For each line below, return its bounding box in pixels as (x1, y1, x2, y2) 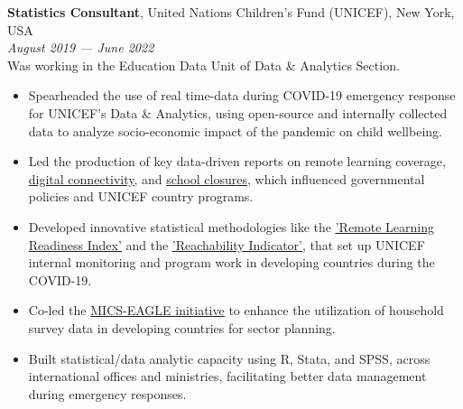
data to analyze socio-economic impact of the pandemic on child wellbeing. (28, 121, 442, 140)
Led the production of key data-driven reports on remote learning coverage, (28, 152, 446, 171)
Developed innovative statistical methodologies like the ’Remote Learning (28, 217, 435, 236)
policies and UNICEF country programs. (28, 187, 254, 206)
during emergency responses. (28, 384, 187, 403)
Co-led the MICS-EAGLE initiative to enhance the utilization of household (28, 301, 444, 320)
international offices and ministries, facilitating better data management (28, 367, 427, 386)
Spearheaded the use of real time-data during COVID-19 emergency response (28, 86, 456, 105)
